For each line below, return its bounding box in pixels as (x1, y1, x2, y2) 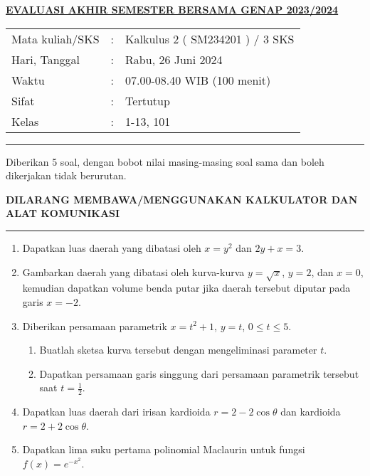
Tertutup (125, 92, 170, 109)
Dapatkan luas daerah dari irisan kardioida (22, 404, 211, 419)
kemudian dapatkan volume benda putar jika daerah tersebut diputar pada (22, 280, 351, 295)
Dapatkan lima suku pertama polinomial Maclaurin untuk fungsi (22, 442, 305, 457)
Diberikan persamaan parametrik (22, 318, 167, 333)
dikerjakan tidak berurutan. (6, 168, 127, 183)
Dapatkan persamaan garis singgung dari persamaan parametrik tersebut (39, 366, 359, 381)
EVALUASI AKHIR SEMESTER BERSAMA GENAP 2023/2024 (6, 2, 339, 16)
